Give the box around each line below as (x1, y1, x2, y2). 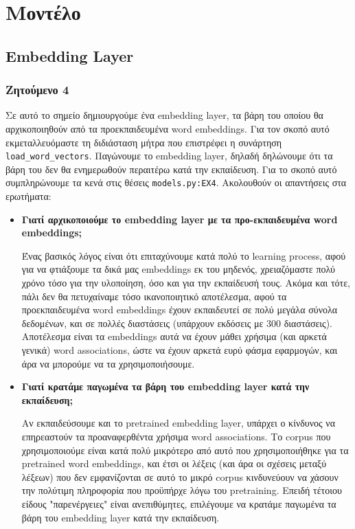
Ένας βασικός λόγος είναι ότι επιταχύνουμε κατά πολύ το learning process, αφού (21, 248, 346, 262)
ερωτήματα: (5, 189, 51, 203)
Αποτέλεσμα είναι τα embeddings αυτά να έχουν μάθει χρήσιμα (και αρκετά (21, 329, 327, 344)
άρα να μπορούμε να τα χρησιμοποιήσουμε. (21, 356, 195, 370)
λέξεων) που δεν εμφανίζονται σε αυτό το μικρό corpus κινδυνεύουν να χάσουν (21, 469, 339, 484)
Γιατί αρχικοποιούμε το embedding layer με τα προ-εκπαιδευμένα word (21, 212, 338, 226)
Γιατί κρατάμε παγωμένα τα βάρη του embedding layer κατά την (21, 379, 310, 394)
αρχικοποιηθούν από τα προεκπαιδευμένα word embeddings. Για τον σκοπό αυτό (5, 121, 330, 135)
